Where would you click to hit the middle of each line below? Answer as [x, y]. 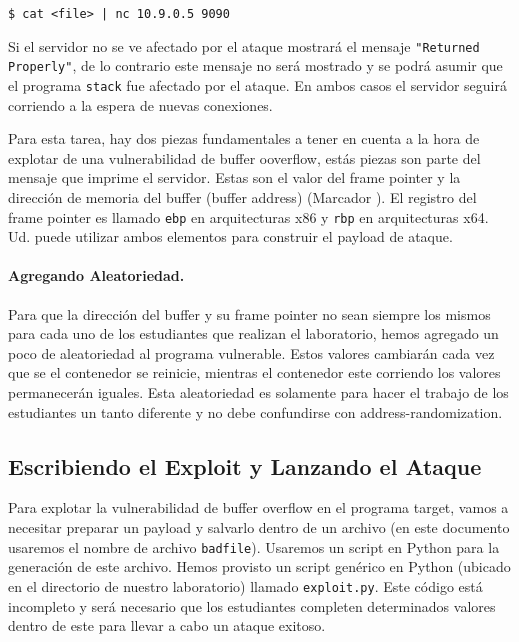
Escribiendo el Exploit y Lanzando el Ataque [245, 465]
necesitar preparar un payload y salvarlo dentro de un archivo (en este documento [259, 527]
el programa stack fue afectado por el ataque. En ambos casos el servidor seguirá [257, 84]
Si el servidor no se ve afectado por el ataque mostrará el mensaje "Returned [244, 45]
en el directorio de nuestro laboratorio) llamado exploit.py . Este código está [245, 585]
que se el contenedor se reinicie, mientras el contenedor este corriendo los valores [254, 372]
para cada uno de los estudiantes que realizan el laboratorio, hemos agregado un [253, 333]
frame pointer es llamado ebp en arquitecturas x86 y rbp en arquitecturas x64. [248, 216]
